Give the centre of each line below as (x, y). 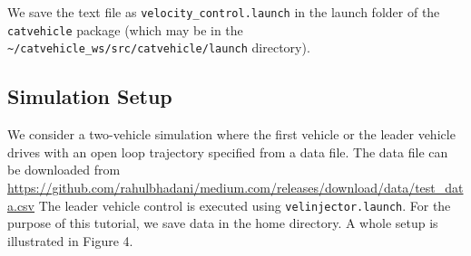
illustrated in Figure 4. (70, 240)
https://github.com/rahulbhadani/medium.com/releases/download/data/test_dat (235, 187)
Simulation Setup (90, 96)
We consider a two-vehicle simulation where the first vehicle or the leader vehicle (231, 134)
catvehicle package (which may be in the (125, 29)
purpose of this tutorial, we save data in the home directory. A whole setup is (223, 223)
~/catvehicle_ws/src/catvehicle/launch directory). (159, 47)
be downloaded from (64, 170)
